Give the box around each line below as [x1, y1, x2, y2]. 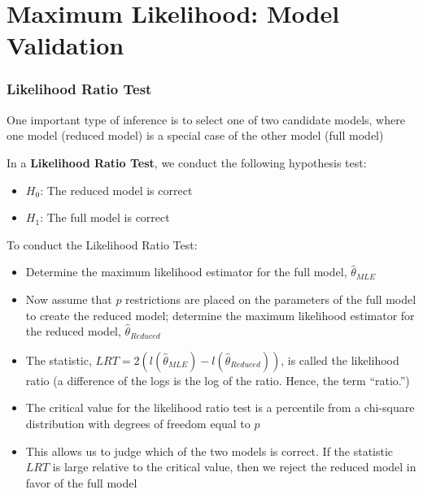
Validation [7, 28, 124, 62]
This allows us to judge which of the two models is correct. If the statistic [25, 442, 394, 459]
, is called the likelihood [281, 351, 399, 368]
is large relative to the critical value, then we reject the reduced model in [52, 458, 416, 475]
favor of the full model [25, 474, 137, 491]
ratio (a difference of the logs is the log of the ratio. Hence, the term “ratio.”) [25, 371, 410, 388]
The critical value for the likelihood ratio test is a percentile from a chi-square [25, 399, 415, 416]
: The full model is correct [40, 209, 170, 226]
